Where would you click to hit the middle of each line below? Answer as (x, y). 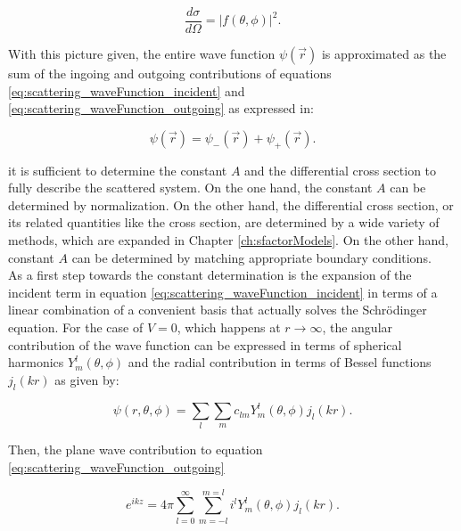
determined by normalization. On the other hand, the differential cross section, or (231, 204)
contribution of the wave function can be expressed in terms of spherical (205, 344)
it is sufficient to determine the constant (118, 170)
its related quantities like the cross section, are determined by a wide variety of (224, 222)
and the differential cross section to (341, 170)
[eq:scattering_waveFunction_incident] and (127, 90)
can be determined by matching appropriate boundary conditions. (251, 257)
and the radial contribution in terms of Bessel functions (280, 362)
